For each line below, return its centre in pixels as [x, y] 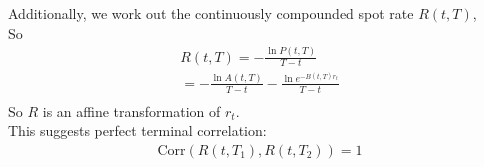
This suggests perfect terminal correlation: [137, 130]
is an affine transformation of [131, 110]
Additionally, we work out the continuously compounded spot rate [211, 13]
